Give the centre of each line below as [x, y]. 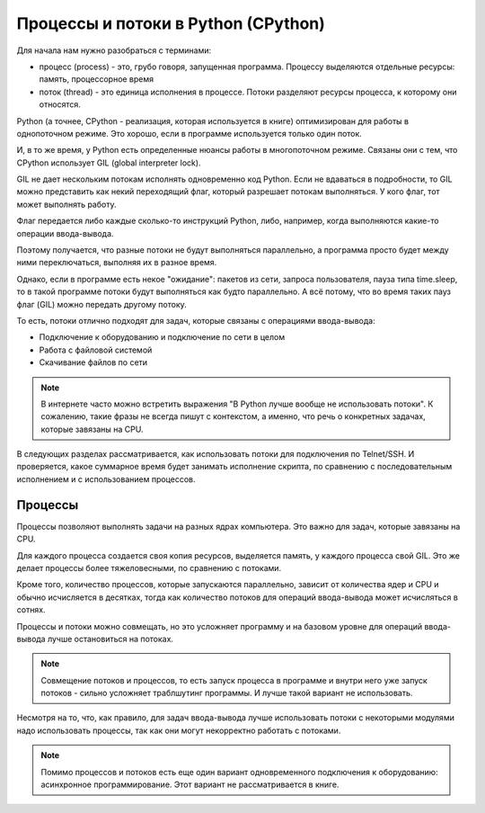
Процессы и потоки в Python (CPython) [171, 23]
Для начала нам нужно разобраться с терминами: [114, 50]
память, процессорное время [97, 79]
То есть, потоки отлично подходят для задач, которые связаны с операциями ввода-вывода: [196, 320]
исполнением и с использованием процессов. [106, 479]
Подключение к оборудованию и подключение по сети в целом [162, 337]
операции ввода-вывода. [65, 233]
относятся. [60, 104]
